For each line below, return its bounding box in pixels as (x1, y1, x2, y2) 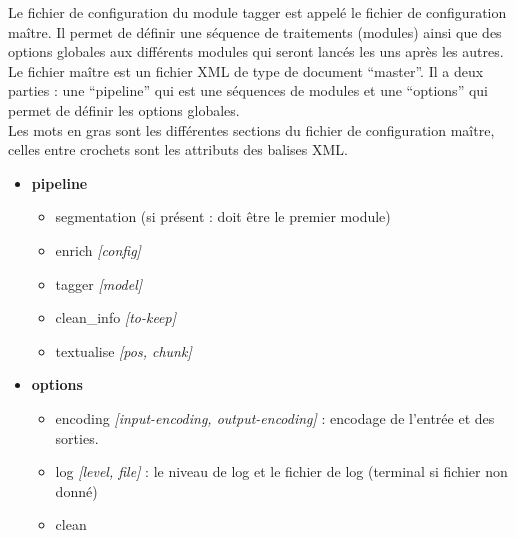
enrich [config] (55, 239, 141, 260)
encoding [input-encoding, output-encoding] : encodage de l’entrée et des (55, 407, 495, 428)
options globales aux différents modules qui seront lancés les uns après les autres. (8, 41, 504, 62)
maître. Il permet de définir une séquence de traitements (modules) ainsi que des (8, 21, 502, 42)
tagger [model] (55, 273, 143, 294)
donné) (55, 480, 98, 501)
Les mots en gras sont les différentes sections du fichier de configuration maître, (8, 119, 495, 140)
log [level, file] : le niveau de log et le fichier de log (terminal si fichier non (55, 461, 508, 482)
